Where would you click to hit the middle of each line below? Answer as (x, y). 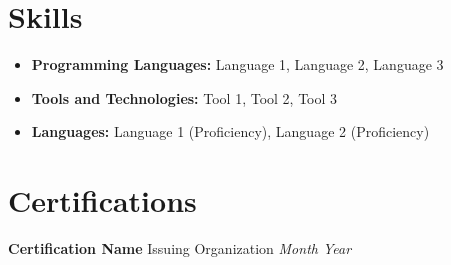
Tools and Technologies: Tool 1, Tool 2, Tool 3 (184, 97)
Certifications (102, 200)
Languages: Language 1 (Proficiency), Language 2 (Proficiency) (230, 131)
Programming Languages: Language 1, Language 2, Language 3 (237, 64)
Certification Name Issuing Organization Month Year (180, 248)
